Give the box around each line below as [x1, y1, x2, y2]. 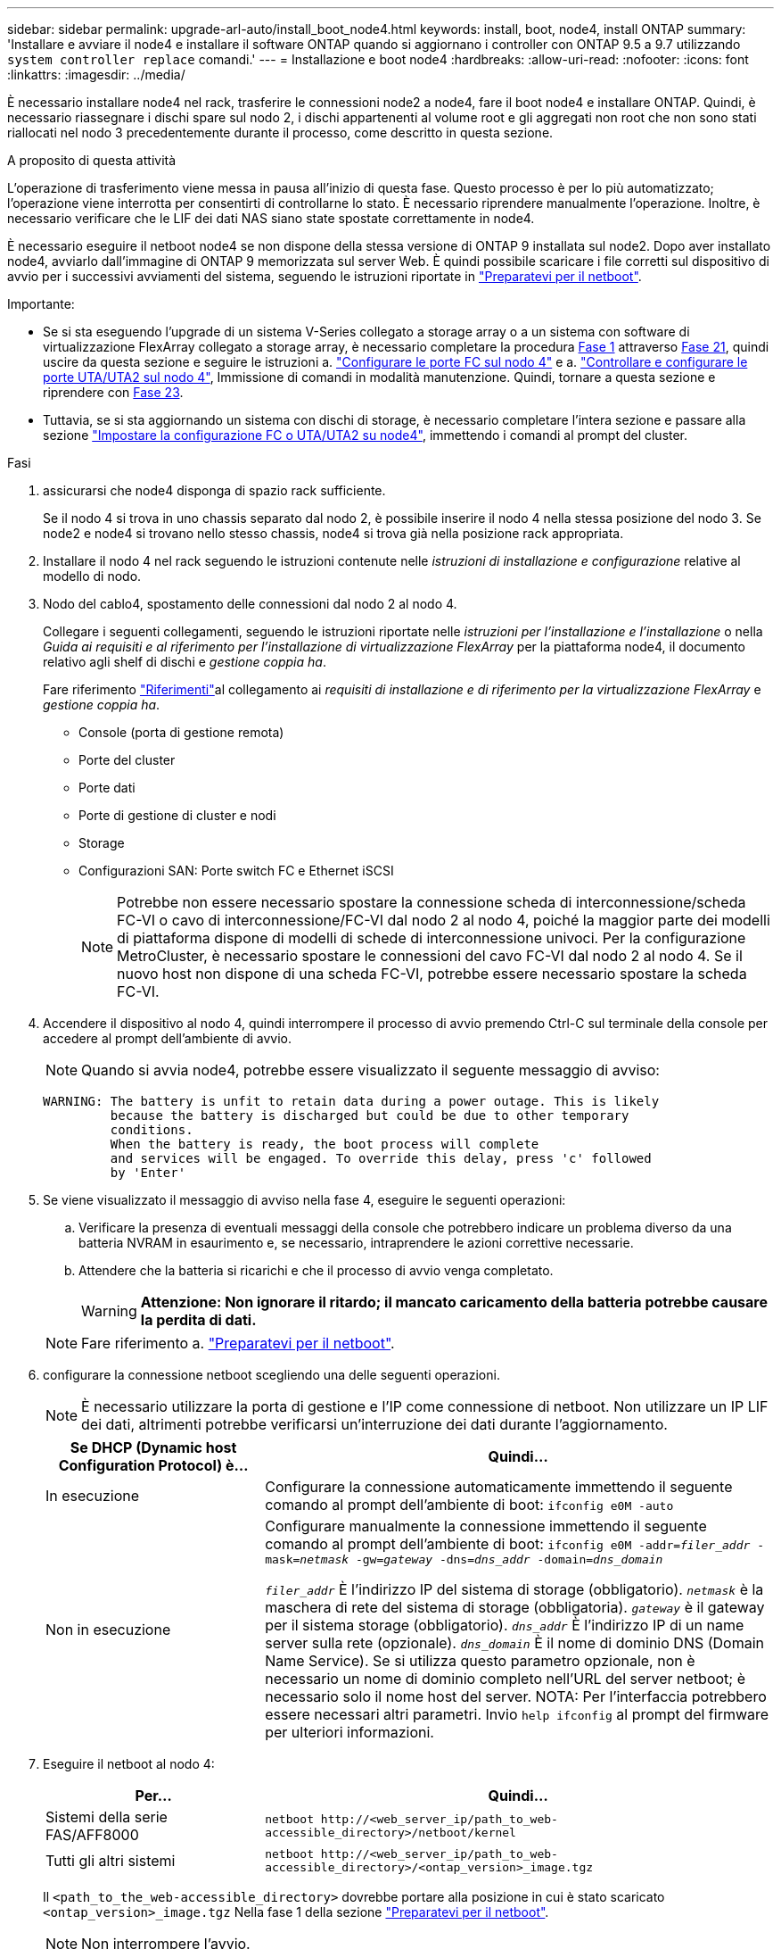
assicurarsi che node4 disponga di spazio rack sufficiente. [43, 483, 386, 498]
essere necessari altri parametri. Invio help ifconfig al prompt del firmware [265, 1705, 769, 1723]
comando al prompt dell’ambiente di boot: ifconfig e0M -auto [265, 1496, 674, 1514]
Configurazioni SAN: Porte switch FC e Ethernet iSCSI [78, 863, 394, 878]
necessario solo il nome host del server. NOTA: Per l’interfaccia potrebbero [265, 1688, 767, 1705]
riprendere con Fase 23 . [43, 385, 184, 400]
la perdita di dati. [140, 1311, 257, 1329]
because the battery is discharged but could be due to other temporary [110, 1108, 629, 1123]
